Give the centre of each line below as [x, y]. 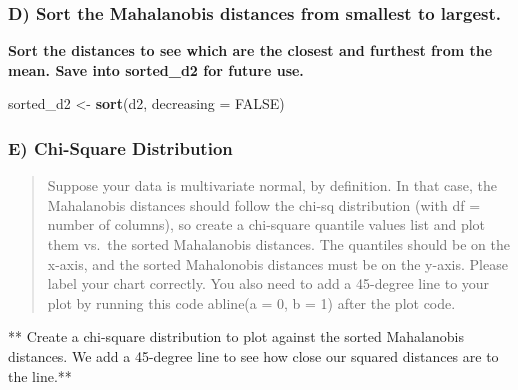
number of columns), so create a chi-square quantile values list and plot [266, 224]
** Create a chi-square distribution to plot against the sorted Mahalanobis [236, 336]
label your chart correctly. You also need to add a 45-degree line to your [268, 283]
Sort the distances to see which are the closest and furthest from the [250, 50]
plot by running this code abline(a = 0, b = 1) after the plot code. [251, 302]
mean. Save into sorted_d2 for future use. [156, 69]
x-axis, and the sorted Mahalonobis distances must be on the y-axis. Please [277, 263]
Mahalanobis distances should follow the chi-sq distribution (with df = [264, 204]
